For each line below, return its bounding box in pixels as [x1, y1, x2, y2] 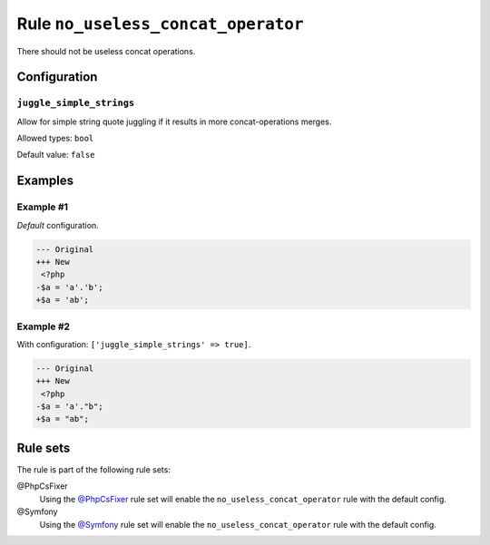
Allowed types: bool [16, 132, 94, 144]
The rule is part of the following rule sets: [16, 463, 171, 475]
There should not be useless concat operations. [16, 45, 196, 56]
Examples [16, 173, 74, 189]
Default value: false [16, 150, 95, 161]
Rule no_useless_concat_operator [16, 14, 304, 34]
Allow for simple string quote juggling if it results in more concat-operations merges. [16, 116, 332, 127]
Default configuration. [16, 219, 99, 230]
